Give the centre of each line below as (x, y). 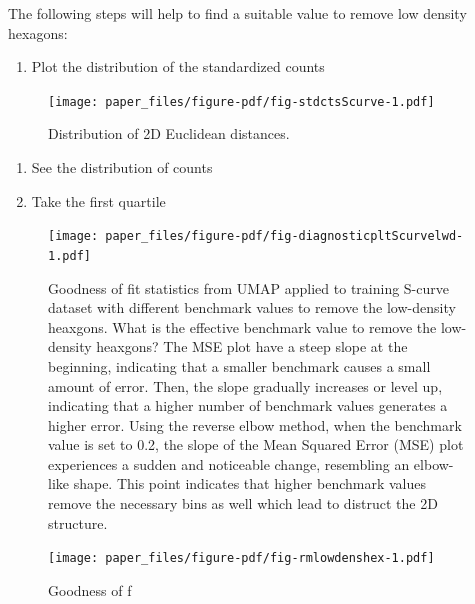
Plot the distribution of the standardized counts (178, 66)
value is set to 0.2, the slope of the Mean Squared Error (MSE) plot (256, 444)
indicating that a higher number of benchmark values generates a (248, 405)
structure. (78, 522)
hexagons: (38, 32)
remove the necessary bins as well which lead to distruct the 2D (243, 503)
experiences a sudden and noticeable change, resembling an (229, 463)
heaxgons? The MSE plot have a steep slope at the (252, 346)
